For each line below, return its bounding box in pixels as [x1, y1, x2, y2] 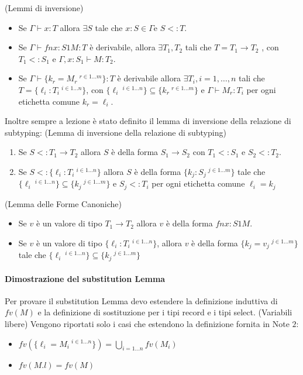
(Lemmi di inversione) [5, 2, 84, 13]
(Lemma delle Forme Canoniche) [5, 197, 122, 209]
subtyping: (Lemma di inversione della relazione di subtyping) [5, 126, 226, 138]
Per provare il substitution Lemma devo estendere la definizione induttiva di [5, 294, 278, 307]
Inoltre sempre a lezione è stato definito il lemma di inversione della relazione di [5, 115, 291, 127]
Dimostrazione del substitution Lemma [5, 272, 166, 284]
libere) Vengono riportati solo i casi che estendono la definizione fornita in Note [5, 317, 290, 329]
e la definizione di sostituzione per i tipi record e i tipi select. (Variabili [37, 306, 292, 318]
